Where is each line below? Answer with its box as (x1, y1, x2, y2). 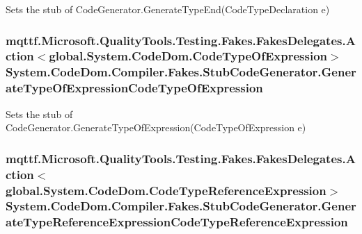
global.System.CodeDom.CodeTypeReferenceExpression (6, 181, 326, 199)
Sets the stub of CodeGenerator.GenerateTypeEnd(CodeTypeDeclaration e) (6, 2, 330, 16)
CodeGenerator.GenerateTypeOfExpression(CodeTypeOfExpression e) (6, 120, 306, 135)
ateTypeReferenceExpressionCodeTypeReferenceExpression (6, 213, 348, 231)
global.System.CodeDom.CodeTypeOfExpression (49, 47, 328, 65)
